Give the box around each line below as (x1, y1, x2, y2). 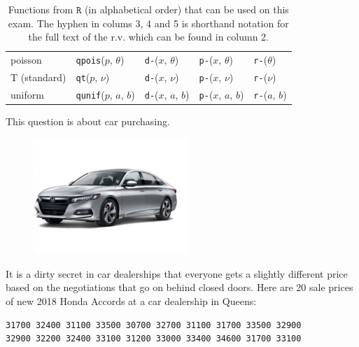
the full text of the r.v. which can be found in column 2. (28, 29, 269, 44)
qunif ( (76, 87, 105, 101)
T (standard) (10, 69, 66, 84)
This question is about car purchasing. (6, 114, 170, 128)
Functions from (8, 2, 73, 16)
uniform (10, 87, 44, 101)
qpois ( (76, 52, 105, 67)
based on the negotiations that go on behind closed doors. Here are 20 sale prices (6, 280, 353, 295)
